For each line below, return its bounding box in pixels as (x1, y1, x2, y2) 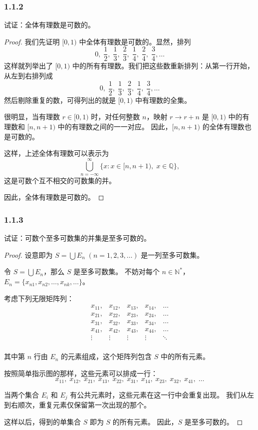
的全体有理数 (202, 121, 245, 131)
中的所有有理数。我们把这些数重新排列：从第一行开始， (72, 60, 254, 71)
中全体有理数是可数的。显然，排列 (79, 36, 191, 46)
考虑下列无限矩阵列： (4, 293, 74, 303)
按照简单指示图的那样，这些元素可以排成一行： (4, 368, 158, 378)
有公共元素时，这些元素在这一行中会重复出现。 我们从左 (70, 389, 255, 400)
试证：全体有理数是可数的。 (4, 19, 95, 30)
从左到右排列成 (4, 70, 53, 81)
